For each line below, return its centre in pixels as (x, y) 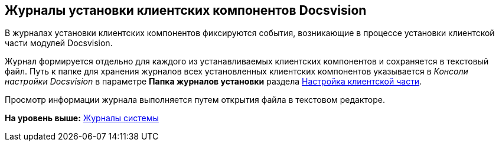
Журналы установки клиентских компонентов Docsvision (186, 10)
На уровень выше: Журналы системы (82, 118)
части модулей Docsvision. (59, 43)
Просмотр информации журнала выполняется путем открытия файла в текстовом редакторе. (195, 100)
